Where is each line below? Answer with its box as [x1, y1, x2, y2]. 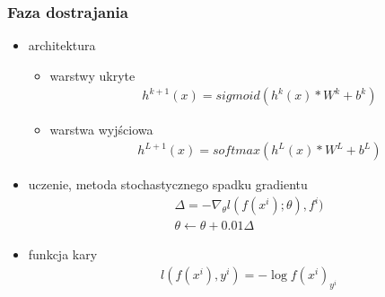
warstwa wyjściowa [49, 120, 153, 139]
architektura [28, 36, 96, 55]
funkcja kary [28, 245, 98, 264]
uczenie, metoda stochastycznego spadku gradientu [28, 175, 308, 194]
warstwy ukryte [49, 66, 136, 84]
